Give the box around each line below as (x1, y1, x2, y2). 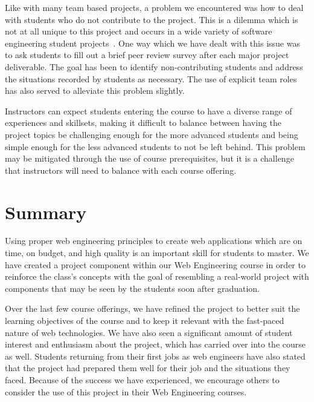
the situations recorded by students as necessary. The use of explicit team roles (5, 72, 297, 85)
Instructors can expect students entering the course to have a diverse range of (5, 104, 292, 117)
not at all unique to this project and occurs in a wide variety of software (5, 25, 272, 38)
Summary (5, 199, 87, 224)
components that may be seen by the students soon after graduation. (5, 282, 260, 294)
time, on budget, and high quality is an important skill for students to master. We (5, 246, 309, 259)
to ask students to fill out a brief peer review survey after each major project (5, 48, 289, 61)
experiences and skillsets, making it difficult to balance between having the (5, 116, 282, 129)
